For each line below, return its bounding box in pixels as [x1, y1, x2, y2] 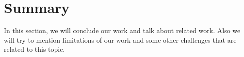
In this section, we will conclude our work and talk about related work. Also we [4, 25, 241, 35]
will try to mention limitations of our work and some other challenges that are [4, 34, 237, 45]
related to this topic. [4, 44, 65, 54]
